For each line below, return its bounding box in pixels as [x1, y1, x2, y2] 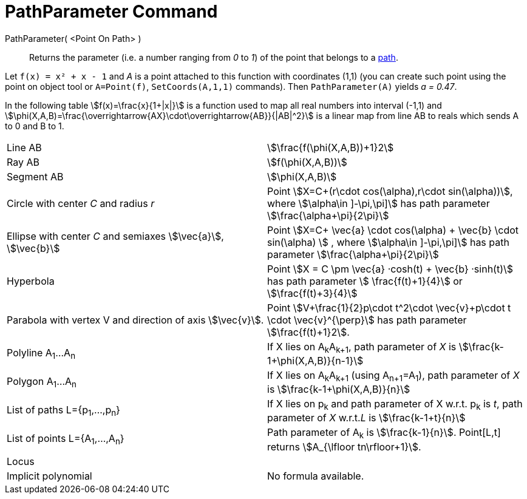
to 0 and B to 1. [5, 120, 64, 131]
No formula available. [267, 469, 364, 482]
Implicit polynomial [7, 469, 92, 482]
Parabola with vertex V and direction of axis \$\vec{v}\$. [7, 313, 264, 326]
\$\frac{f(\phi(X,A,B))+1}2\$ [267, 141, 394, 154]
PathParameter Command [5, 1, 218, 22]
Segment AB [7, 170, 64, 183]
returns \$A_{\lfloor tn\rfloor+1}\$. [267, 440, 421, 453]
